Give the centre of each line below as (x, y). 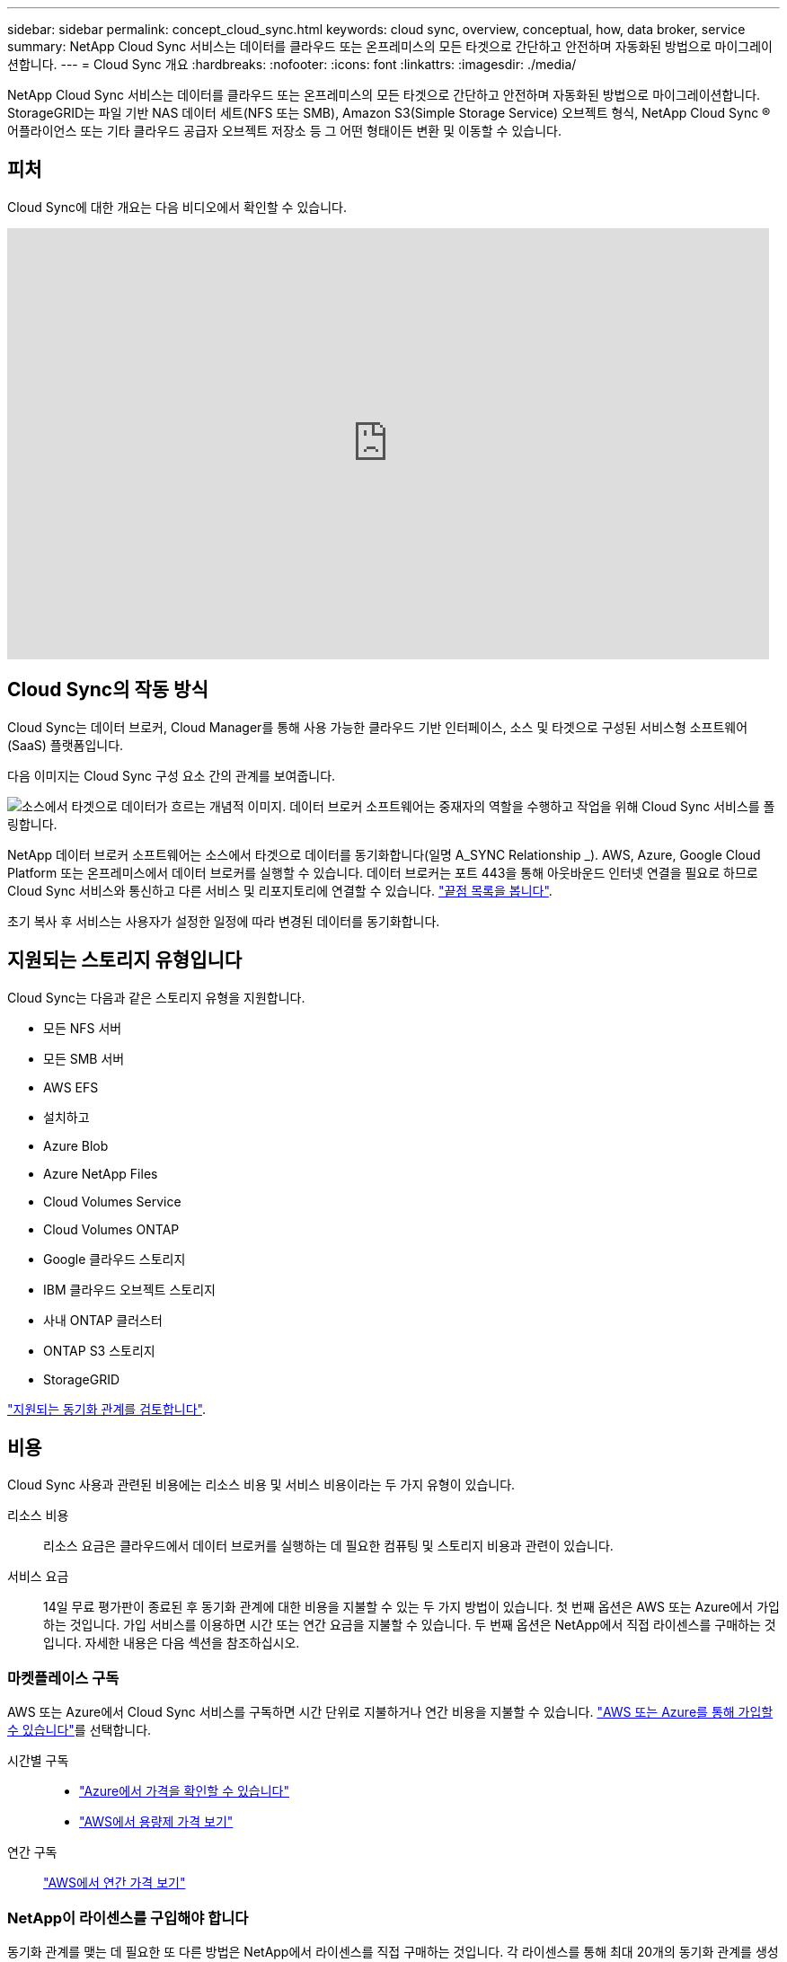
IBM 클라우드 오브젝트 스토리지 (129, 1289)
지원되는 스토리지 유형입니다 (125, 960)
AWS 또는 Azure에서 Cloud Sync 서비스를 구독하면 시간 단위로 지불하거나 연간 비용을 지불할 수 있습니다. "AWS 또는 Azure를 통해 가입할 (390, 1712)
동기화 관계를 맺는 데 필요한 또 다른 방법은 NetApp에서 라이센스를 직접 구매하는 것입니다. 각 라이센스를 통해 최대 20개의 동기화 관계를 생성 (393, 1951)
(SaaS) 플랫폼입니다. (66, 745)
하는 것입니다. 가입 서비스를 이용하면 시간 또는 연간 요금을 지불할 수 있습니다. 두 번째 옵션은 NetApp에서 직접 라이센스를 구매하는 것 (410, 1625)
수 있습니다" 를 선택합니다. (80, 1730)
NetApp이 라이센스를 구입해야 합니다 (128, 1918)
